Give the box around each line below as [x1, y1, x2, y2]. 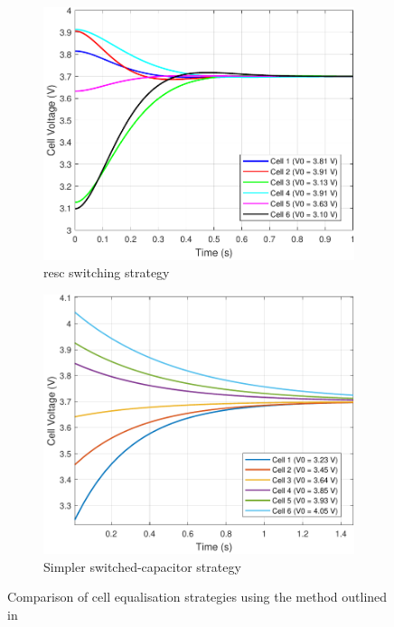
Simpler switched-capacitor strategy [43, 557, 241, 576]
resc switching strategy [43, 263, 170, 282]
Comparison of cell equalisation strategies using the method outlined [7, 587, 388, 606]
